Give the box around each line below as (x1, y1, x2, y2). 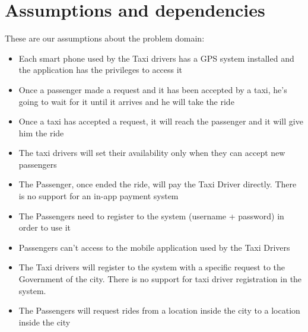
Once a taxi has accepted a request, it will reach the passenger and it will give (18, 115, 303, 127)
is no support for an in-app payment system (18, 190, 179, 202)
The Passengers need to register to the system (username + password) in (18, 209, 284, 222)
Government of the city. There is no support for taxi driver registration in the (18, 273, 302, 285)
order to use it (18, 221, 71, 234)
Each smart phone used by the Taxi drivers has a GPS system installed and (18, 52, 294, 64)
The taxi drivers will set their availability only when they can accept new (18, 146, 285, 159)
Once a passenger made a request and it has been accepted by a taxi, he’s (18, 83, 287, 95)
